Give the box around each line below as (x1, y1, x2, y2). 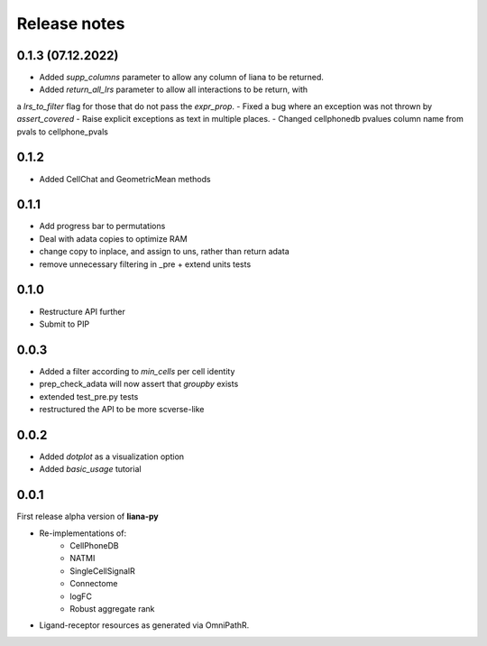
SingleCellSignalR (69, 565, 135, 577)
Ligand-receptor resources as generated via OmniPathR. (39, 620, 250, 631)
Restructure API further (39, 306, 126, 317)
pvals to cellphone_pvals (16, 126, 108, 137)
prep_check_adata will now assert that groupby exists (39, 379, 239, 390)
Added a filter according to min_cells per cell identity (39, 365, 235, 376)
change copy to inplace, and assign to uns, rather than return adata (39, 246, 289, 257)
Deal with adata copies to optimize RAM (39, 233, 188, 244)
